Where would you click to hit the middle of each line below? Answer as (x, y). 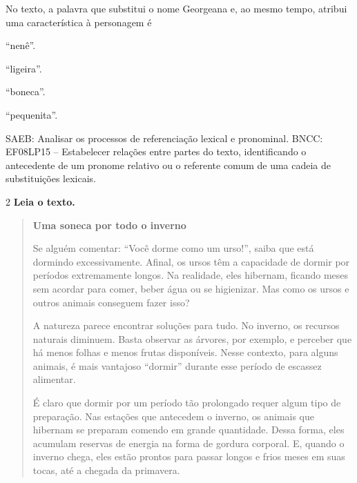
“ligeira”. (24, 68)
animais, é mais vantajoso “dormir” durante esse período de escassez (177, 365)
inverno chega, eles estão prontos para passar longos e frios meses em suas (189, 456)
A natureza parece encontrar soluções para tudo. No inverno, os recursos (186, 325)
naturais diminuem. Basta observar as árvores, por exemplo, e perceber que (192, 338)
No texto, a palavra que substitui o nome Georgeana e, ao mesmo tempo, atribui (176, 8)
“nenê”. (21, 45)
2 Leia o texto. (40, 201)
